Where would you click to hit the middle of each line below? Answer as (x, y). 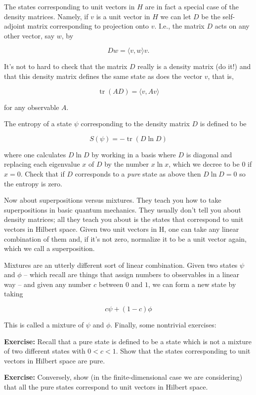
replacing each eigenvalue (42, 164)
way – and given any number (48, 284)
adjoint (15, 26)
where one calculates (35, 154)
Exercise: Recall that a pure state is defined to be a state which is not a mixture (128, 341)
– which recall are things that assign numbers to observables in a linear (132, 274)
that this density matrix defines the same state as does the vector (103, 76)
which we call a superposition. (49, 248)
